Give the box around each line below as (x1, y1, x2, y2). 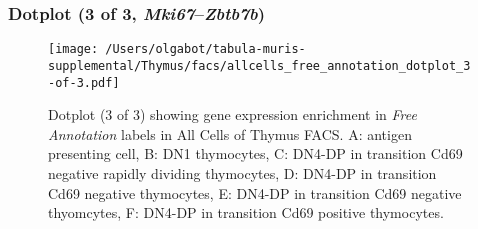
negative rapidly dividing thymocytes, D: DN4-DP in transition (48, 162, 437, 183)
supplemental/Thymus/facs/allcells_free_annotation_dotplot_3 (48, 58, 471, 73)
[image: (48, 42, 99, 57)
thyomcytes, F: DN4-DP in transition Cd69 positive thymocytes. (48, 202, 444, 223)
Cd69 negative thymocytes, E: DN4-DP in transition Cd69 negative (48, 182, 462, 203)
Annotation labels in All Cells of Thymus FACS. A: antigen (48, 123, 412, 144)
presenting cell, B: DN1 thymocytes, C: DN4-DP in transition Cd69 (48, 143, 463, 164)
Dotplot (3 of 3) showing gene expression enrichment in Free (48, 104, 417, 125)
